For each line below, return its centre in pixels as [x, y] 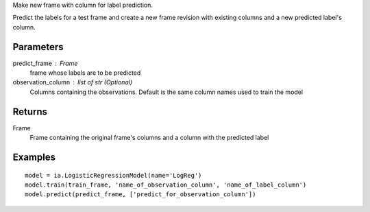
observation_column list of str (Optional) [73, 82]
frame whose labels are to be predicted [85, 73]
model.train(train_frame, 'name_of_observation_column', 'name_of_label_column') [166, 185]
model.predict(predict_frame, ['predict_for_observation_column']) [140, 195]
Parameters [38, 47]
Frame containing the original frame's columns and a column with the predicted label [149, 138]
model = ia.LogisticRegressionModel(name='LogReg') [113, 175]
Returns [30, 111]
